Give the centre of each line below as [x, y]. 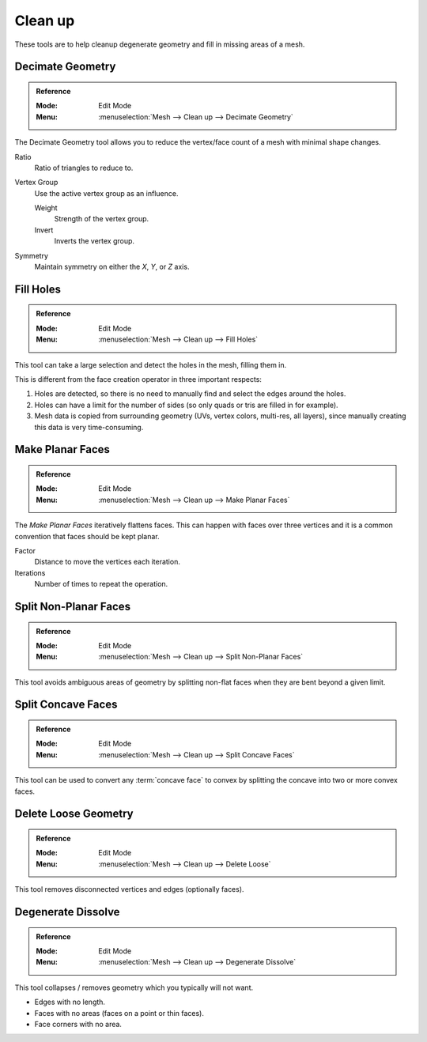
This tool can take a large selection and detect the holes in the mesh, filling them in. [151, 364]
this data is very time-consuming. [89, 427]
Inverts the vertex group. [94, 241]
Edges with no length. [70, 1002]
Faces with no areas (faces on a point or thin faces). [119, 1013]
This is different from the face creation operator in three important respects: [138, 379]
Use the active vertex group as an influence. [106, 193]
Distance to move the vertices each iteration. [108, 562]
